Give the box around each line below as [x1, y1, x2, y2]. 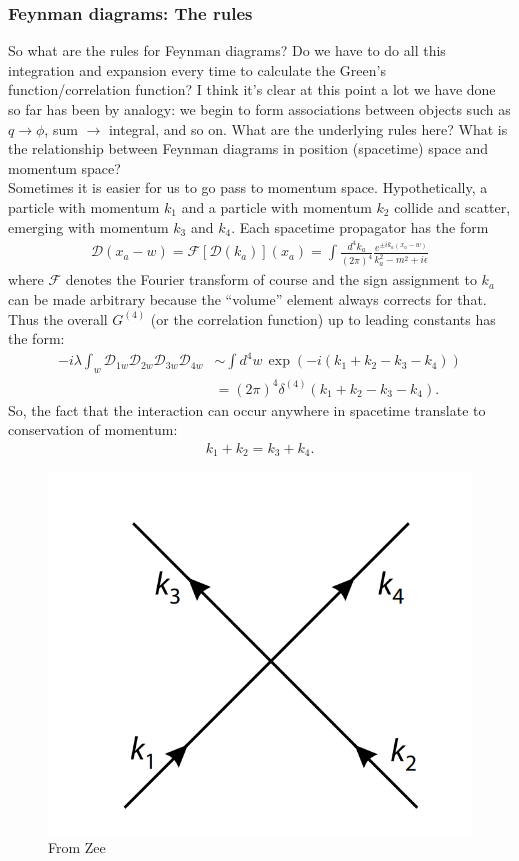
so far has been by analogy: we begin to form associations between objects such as [8, 99, 511, 119]
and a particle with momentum [181, 196, 372, 217]
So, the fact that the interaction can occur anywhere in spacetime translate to [8, 399, 486, 420]
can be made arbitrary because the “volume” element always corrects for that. [8, 288, 487, 309]
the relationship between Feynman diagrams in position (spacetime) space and [8, 138, 489, 159]
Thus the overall [8, 308, 108, 329]
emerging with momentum [8, 216, 169, 237]
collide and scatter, [394, 196, 511, 217]
